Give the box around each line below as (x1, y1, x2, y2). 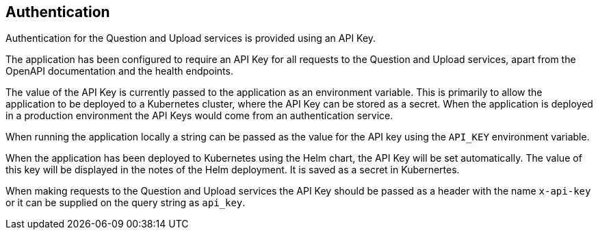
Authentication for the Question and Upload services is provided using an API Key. (5, 32, 376, 45)
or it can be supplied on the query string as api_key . (5, 197, 246, 209)
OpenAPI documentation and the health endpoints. (5, 65, 233, 77)
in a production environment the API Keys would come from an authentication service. (5, 110, 393, 122)
